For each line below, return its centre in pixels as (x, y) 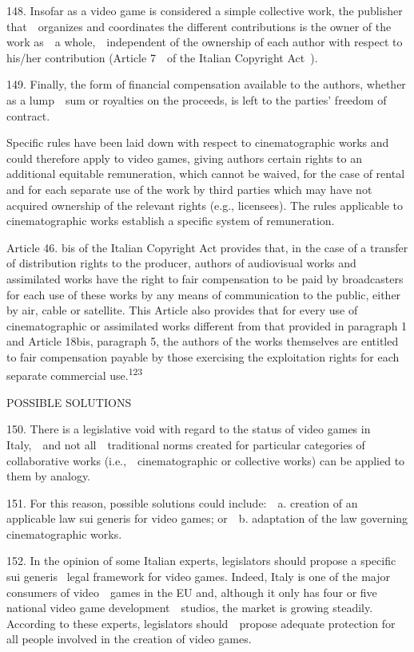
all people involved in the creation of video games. (129, 639)
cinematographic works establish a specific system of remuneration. (171, 221)
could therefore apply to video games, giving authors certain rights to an (184, 158)
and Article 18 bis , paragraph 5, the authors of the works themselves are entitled (203, 341)
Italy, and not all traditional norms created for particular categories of (186, 444)
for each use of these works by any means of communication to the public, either (204, 294)
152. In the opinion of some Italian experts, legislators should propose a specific (201, 561)
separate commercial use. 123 (75, 374)
